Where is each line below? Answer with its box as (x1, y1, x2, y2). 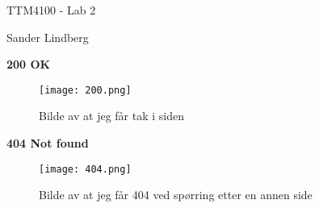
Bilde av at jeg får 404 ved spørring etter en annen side (39, 186, 313, 203)
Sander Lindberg (6, 28, 89, 45)
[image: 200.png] (39, 84, 132, 96)
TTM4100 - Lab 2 (6, 2, 96, 18)
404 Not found (6, 135, 89, 152)
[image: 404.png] (39, 163, 132, 175)
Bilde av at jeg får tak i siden (39, 107, 184, 124)
